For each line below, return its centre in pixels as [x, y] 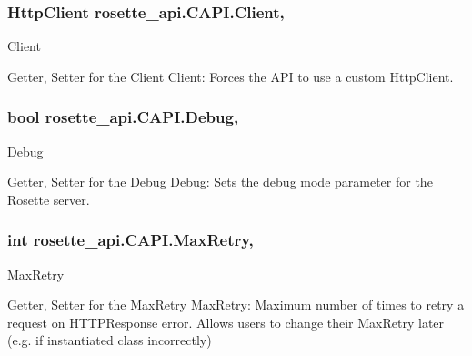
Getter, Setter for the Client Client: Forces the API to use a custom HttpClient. [231, 76]
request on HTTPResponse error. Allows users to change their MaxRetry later [226, 322]
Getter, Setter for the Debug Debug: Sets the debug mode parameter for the [220, 182]
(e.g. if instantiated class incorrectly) [110, 340]
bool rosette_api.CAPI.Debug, [123, 117]
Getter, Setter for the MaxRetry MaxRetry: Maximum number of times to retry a [236, 305]
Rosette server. [49, 199]
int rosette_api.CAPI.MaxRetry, [131, 240]
